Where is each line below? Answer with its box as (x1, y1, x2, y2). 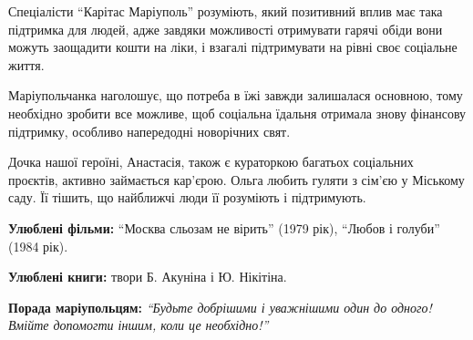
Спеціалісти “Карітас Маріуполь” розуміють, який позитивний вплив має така (8, 2, 443, 20)
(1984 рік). (8, 236, 68, 255)
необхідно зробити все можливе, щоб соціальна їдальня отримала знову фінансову (8, 103, 467, 122)
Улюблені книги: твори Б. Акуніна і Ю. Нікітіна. (8, 267, 287, 286)
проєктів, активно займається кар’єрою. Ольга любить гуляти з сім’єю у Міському (8, 170, 465, 189)
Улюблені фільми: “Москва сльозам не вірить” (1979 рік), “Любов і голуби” (8, 218, 440, 237)
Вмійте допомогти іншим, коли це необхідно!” (8, 315, 269, 335)
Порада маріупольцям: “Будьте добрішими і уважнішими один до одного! (8, 297, 432, 316)
